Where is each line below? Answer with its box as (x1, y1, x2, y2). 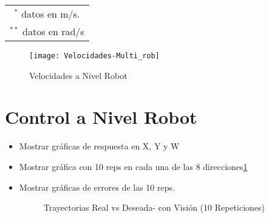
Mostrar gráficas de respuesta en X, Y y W (19, 140, 180, 152)
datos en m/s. (21, 7, 80, 21)
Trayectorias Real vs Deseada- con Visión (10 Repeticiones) (43, 201, 265, 214)
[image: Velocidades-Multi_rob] (29, 52, 160, 60)
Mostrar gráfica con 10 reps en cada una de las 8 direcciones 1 (19, 160, 248, 172)
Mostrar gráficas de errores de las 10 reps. (19, 180, 175, 193)
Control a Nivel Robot (5, 104, 197, 129)
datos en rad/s (22, 24, 84, 38)
